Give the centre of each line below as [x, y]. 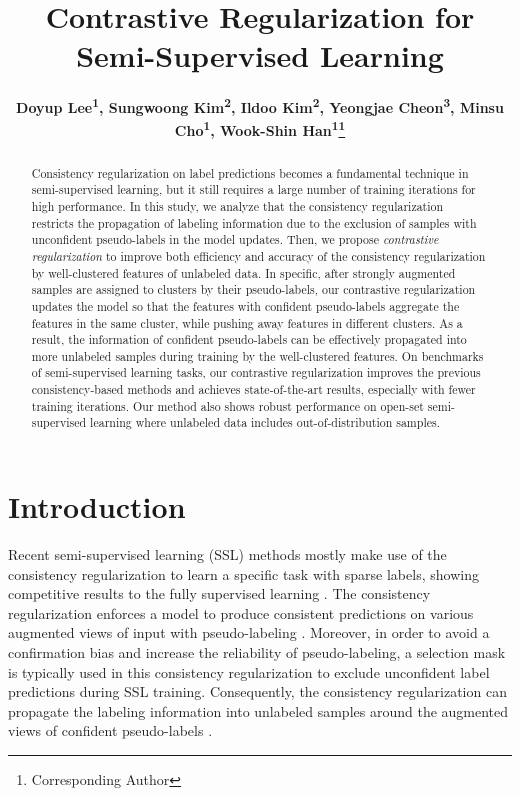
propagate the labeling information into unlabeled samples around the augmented [258, 710]
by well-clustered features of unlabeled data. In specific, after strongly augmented [243, 272]
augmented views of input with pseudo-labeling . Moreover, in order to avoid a [249, 632]
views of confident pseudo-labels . [110, 730]
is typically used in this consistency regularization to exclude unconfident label [249, 671]
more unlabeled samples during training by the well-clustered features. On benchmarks [257, 355]
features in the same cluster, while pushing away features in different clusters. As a [247, 322]
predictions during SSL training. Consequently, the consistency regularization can [257, 691]
